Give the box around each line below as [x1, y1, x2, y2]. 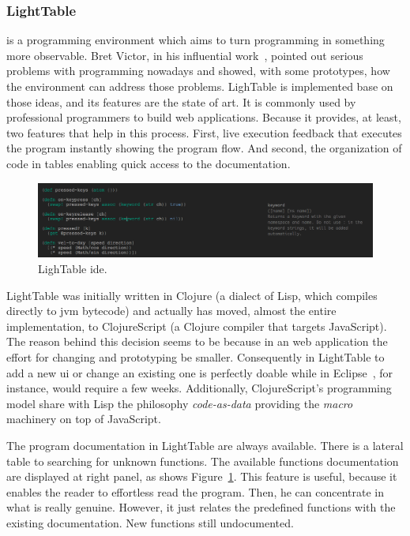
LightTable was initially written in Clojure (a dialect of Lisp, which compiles [6, 287, 378, 303]
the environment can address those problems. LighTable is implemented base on [6, 78, 393, 94]
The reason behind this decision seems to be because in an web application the [6, 333, 388, 350]
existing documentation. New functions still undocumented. [6, 514, 294, 530]
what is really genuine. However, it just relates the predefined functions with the [6, 499, 396, 515]
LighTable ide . [38, 260, 107, 276]
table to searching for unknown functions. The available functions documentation [6, 452, 399, 469]
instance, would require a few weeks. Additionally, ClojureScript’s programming [6, 380, 392, 396]
